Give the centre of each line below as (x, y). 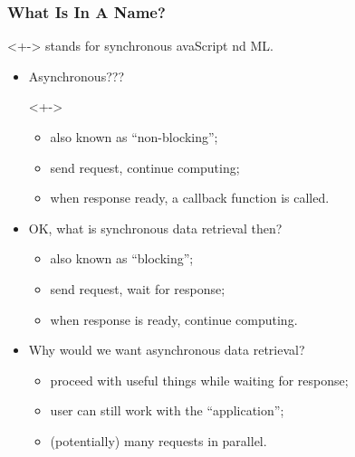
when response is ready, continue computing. (174, 319)
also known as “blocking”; (122, 258)
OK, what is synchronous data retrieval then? (155, 228)
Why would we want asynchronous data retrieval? (167, 350)
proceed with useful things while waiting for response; (199, 380)
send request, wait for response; (138, 288)
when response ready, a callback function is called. (190, 198)
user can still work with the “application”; (167, 410)
